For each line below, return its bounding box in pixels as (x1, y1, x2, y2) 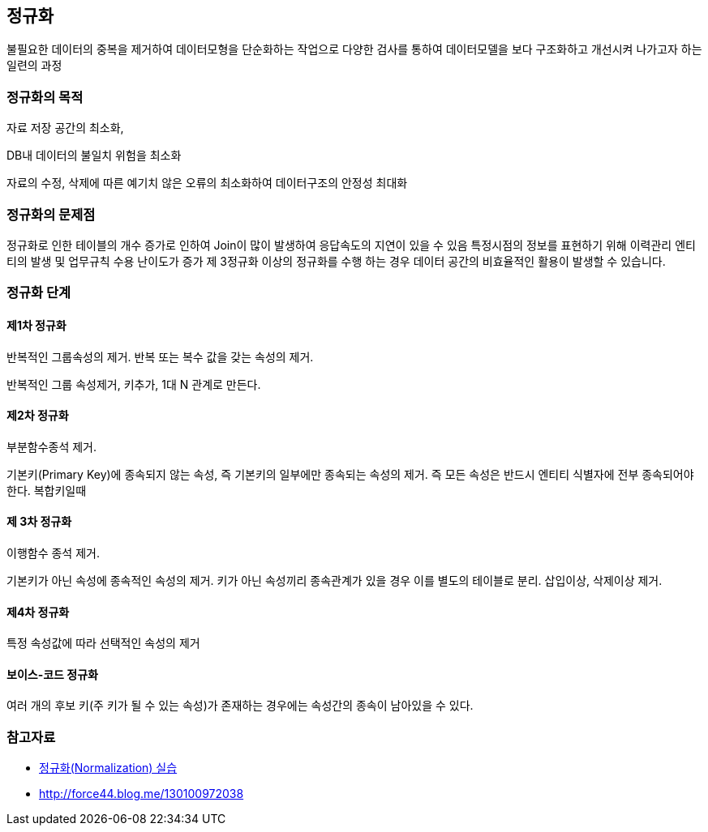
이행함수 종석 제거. (6, 545, 100, 560)
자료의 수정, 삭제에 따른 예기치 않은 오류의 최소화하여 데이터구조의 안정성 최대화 (6, 176, 408, 190)
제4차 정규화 (6, 604, 70, 619)
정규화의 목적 (6, 88, 84, 105)
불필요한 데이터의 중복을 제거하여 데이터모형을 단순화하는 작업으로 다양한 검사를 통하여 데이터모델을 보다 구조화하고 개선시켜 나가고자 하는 (6, 42, 702, 57)
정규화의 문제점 (6, 206, 96, 223)
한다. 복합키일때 (6, 483, 87, 497)
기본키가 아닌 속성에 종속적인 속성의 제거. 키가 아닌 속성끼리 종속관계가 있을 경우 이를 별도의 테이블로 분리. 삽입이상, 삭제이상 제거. (6, 573, 663, 587)
